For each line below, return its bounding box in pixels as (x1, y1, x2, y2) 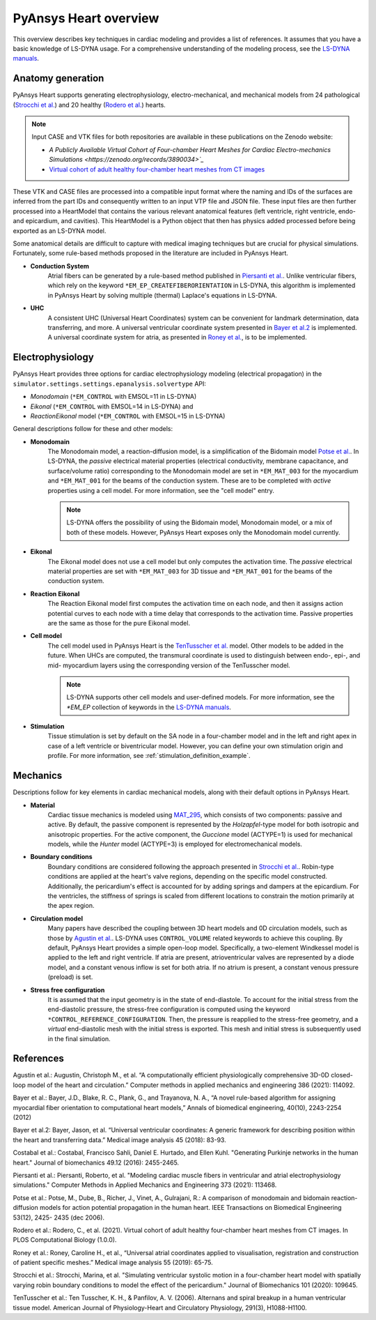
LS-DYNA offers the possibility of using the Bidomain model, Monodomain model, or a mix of (66, 518, 333, 526)
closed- (331, 1071, 353, 1079)
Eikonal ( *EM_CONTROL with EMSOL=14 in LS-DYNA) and (30, 402, 194, 411)
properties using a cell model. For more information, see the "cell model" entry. (47, 486, 274, 494)
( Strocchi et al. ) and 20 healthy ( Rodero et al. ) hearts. (13, 100, 166, 109)
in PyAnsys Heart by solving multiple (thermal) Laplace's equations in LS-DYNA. (47, 291, 278, 299)
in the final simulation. (47, 1034, 111, 1042)
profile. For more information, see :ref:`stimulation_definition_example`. (47, 752, 251, 760)
